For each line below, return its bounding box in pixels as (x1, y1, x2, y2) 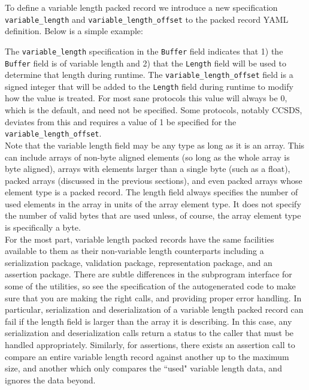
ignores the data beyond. (5, 373, 96, 386)
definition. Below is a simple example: (5, 25, 143, 37)
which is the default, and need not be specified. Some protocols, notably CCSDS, (5, 104, 302, 116)
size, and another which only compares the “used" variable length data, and (5, 362, 282, 374)
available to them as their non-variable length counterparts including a (5, 244, 264, 257)
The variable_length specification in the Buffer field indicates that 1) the (5, 44, 283, 57)
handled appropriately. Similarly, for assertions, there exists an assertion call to (5, 338, 295, 350)
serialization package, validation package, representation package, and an (5, 256, 272, 268)
